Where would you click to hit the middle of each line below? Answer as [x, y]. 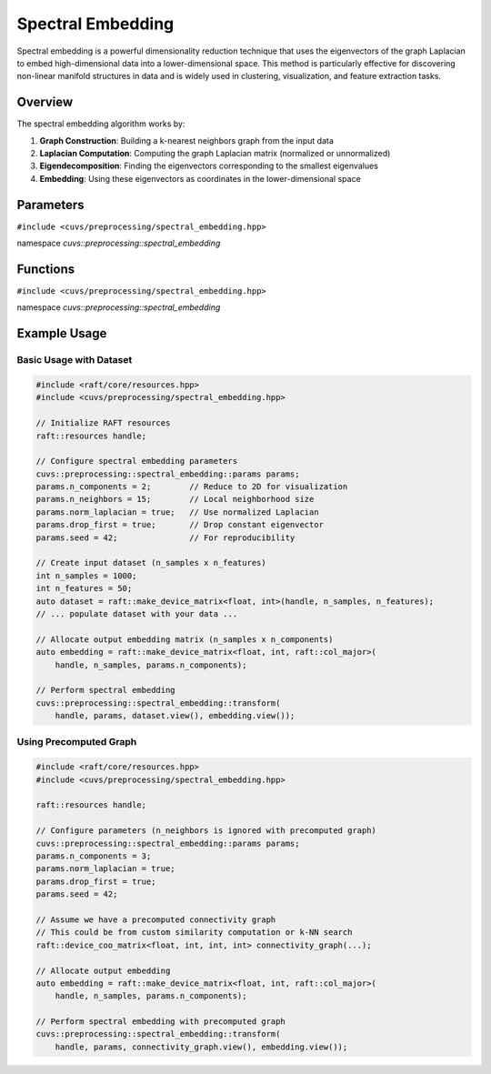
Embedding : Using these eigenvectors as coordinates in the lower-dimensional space [200, 178]
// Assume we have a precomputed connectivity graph [156, 919]
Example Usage [62, 333]
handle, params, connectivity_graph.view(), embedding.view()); [201, 1047]
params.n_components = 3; [94, 856]
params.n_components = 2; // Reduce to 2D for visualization [192, 487]
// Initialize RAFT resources [103, 423]
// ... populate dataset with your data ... [137, 613]
